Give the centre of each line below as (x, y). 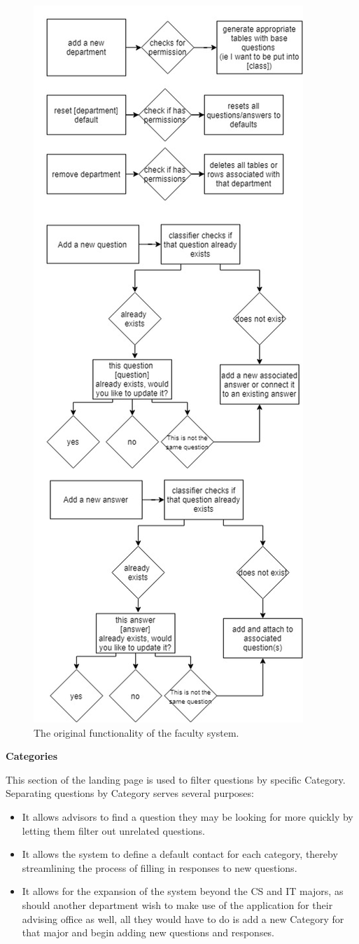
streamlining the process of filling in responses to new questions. (160, 867)
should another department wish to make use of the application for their (177, 904)
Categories (32, 756)
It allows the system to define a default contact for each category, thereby (180, 854)
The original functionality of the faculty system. (136, 732)
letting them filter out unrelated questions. (113, 830)
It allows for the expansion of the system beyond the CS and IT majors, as (183, 891)
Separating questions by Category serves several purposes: (130, 793)
